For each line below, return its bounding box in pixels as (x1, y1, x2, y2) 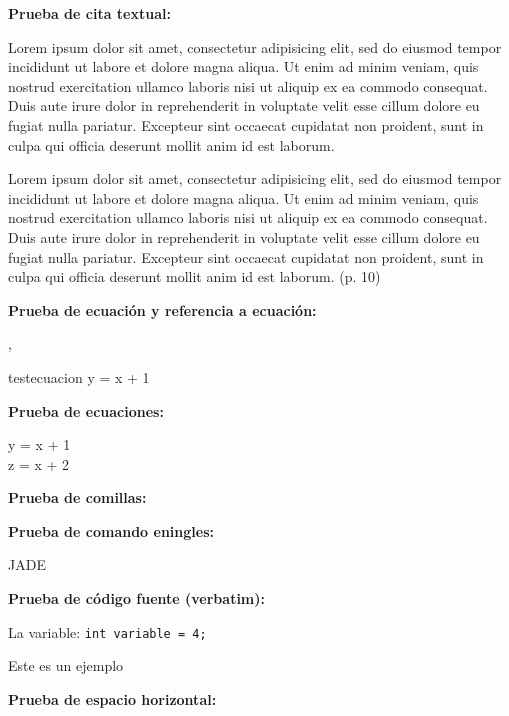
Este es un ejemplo (8, 655, 124, 676)
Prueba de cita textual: (8, 3, 171, 23)
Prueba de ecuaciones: (8, 400, 164, 421)
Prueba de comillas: (8, 487, 147, 508)
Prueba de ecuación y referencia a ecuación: (8, 299, 317, 320)
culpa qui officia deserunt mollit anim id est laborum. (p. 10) (8, 266, 381, 287)
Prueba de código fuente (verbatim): (8, 588, 265, 609)
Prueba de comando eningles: (8, 520, 214, 541)
